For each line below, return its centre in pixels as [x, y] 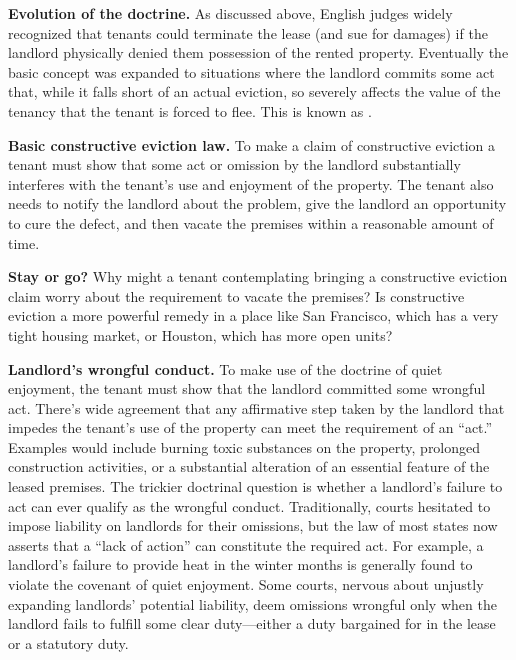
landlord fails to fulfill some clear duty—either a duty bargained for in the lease [252, 623]
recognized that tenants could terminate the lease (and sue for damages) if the [248, 32]
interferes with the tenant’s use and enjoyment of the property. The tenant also [251, 183]
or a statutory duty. [68, 642]
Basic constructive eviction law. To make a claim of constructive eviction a [252, 144]
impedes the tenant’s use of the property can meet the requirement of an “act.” [250, 427]
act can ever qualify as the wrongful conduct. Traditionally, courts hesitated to [249, 505]
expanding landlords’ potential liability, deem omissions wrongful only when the [252, 603]
